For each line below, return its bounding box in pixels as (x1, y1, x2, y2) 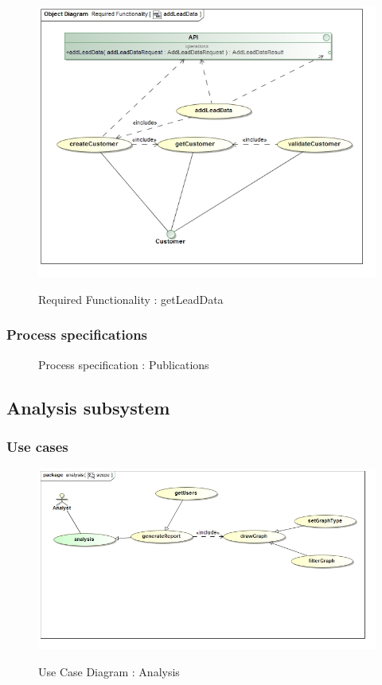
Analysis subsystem (6, 395, 170, 419)
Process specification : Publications (38, 356, 209, 372)
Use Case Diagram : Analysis (38, 663, 180, 679)
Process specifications (6, 325, 148, 344)
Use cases (6, 436, 68, 456)
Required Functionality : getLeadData (38, 290, 224, 307)
